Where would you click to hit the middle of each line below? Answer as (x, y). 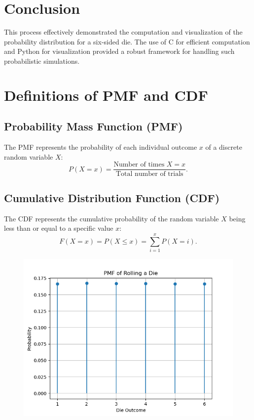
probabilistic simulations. (42, 61)
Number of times (139, 165)
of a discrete (224, 147)
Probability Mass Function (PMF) (93, 126)
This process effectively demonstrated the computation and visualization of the (123, 32)
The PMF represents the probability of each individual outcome (101, 147)
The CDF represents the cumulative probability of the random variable (111, 218)
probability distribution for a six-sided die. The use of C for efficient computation (127, 41)
